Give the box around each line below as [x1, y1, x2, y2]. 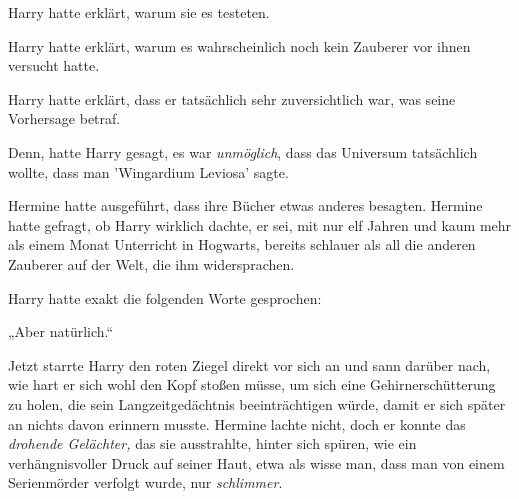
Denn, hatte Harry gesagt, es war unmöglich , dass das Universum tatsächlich [8, 141, 478, 162]
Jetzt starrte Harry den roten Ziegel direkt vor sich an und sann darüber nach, [8, 354, 491, 375]
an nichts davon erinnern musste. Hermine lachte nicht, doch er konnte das [8, 413, 466, 434]
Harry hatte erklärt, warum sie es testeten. [8, 2, 270, 22]
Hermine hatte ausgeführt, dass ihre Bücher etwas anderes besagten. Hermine [8, 195, 483, 216]
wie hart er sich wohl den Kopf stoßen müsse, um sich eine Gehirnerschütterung [8, 374, 496, 395]
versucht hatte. [8, 55, 100, 76]
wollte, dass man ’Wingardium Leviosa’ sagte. [8, 161, 289, 182]
